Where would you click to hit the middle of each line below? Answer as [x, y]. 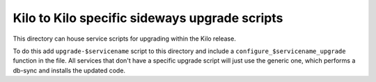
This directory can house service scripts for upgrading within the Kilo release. [124, 39]
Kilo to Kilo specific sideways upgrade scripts [148, 18]
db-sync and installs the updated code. [69, 70]
